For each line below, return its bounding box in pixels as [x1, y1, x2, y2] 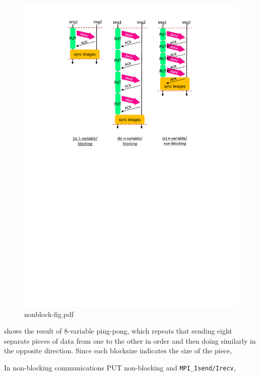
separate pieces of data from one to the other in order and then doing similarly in [4, 335, 256, 346]
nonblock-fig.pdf [24, 308, 74, 319]
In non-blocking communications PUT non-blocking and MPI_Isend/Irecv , [4, 362, 236, 372]
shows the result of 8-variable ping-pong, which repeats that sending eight [4, 326, 232, 336]
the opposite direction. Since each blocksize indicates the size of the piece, [4, 345, 232, 356]
